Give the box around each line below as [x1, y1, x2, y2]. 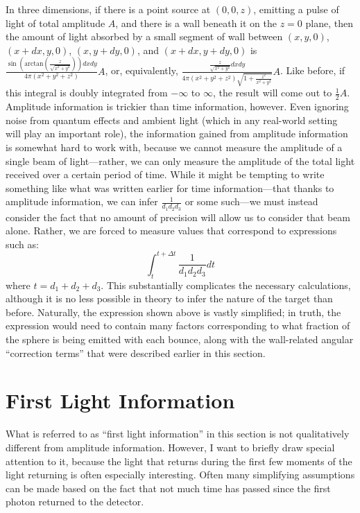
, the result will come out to [212, 85, 332, 100]
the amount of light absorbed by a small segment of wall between [6, 29, 283, 44]
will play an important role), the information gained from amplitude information [6, 126, 348, 141]
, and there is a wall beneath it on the [115, 15, 277, 30]
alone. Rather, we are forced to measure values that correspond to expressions [6, 223, 337, 238]
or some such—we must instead [185, 194, 318, 209]
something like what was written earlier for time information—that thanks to [6, 180, 334, 195]
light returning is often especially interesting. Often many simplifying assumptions [6, 467, 355, 482]
